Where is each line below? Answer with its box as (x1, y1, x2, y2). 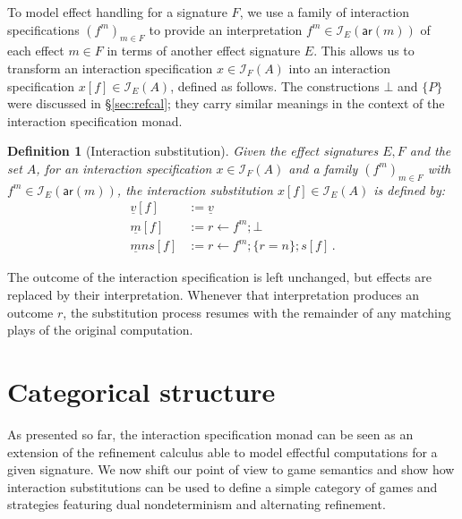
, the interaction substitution (116, 180, 273, 199)
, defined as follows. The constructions (170, 76, 380, 95)
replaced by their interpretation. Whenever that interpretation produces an (7, 285, 420, 304)
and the (409, 141, 451, 160)
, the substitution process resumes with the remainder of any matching (63, 302, 451, 321)
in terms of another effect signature (107, 41, 301, 60)
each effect (7, 41, 64, 60)
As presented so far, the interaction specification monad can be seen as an (7, 424, 414, 443)
